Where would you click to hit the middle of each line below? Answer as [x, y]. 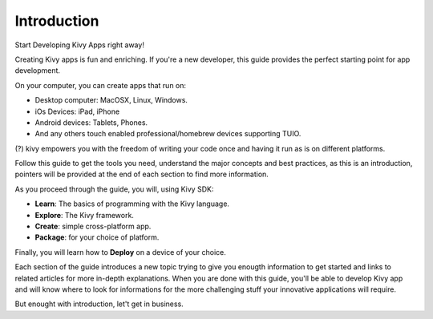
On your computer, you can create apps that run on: [101, 85]
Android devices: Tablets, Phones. [91, 122]
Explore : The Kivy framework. [84, 215]
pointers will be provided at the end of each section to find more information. [142, 174]
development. [37, 71]
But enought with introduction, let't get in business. [99, 304]
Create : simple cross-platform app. [93, 226]
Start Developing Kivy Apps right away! [79, 45]
